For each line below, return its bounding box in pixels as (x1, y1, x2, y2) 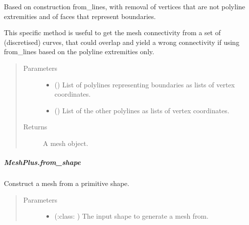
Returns (23, 122, 47, 132)
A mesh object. (43, 138, 89, 148)
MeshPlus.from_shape (4, 157, 81, 167)
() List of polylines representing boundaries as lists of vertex (54, 79, 235, 89)
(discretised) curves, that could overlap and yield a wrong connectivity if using (4, 37, 240, 47)
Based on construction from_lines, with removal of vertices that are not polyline (4, 1, 246, 11)
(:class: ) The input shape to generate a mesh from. (54, 211, 209, 221)
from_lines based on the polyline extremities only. (4, 46, 155, 57)
